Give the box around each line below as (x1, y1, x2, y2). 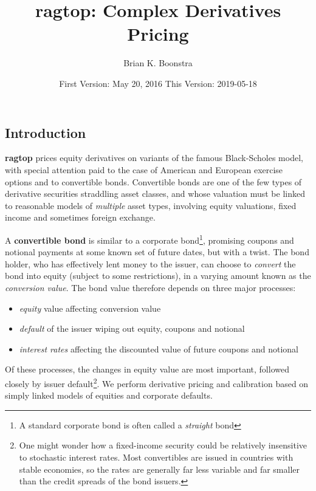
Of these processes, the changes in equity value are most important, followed (5, 363, 289, 376)
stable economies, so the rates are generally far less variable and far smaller (19, 462, 300, 475)
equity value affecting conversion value (19, 301, 161, 314)
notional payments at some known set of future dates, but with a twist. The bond (5, 245, 309, 258)
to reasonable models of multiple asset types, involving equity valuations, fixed (5, 199, 297, 211)
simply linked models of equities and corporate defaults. (5, 389, 213, 402)
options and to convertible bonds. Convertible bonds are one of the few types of (5, 175, 302, 188)
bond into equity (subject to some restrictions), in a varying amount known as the (5, 269, 311, 282)
